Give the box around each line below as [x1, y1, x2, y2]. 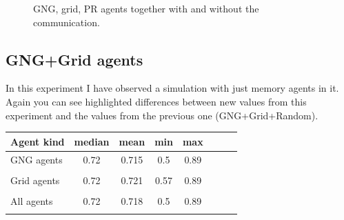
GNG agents [10, 152, 63, 166]
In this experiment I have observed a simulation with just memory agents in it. [6, 81, 339, 95]
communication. [33, 14, 100, 29]
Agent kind [10, 134, 65, 148]
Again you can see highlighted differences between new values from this [6, 94, 307, 108]
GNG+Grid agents [6, 48, 143, 70]
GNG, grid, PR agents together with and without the [33, 1, 259, 15]
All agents [10, 193, 53, 208]
